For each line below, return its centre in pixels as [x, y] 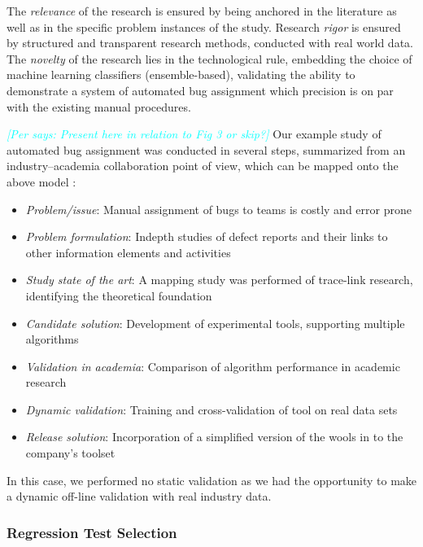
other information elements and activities [128, 252]
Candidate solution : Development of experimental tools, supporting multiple [215, 323]
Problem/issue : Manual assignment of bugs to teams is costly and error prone [218, 209]
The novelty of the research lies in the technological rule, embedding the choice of [209, 58]
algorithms [52, 339]
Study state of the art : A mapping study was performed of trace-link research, [219, 280]
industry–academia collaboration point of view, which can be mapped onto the [203, 166]
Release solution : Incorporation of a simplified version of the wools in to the [214, 437]
